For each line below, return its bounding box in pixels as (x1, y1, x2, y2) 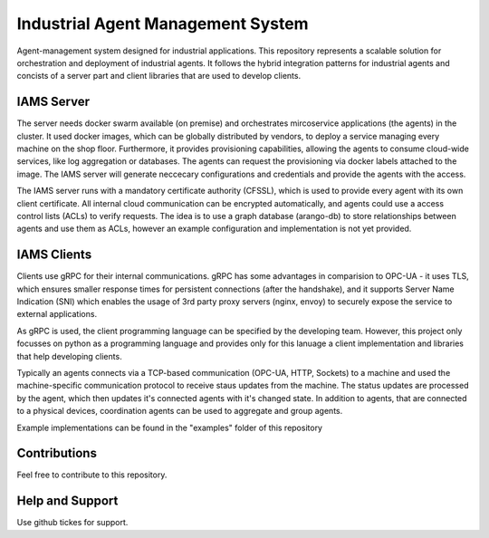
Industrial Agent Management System (16, 14, 309, 34)
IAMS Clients (16, 247, 92, 263)
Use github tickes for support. (16, 517, 129, 528)
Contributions (16, 446, 97, 461)
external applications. (16, 309, 98, 320)
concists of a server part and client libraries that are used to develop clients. (16, 71, 302, 82)
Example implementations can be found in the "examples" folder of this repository (16, 422, 323, 433)
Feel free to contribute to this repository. (16, 469, 168, 480)
